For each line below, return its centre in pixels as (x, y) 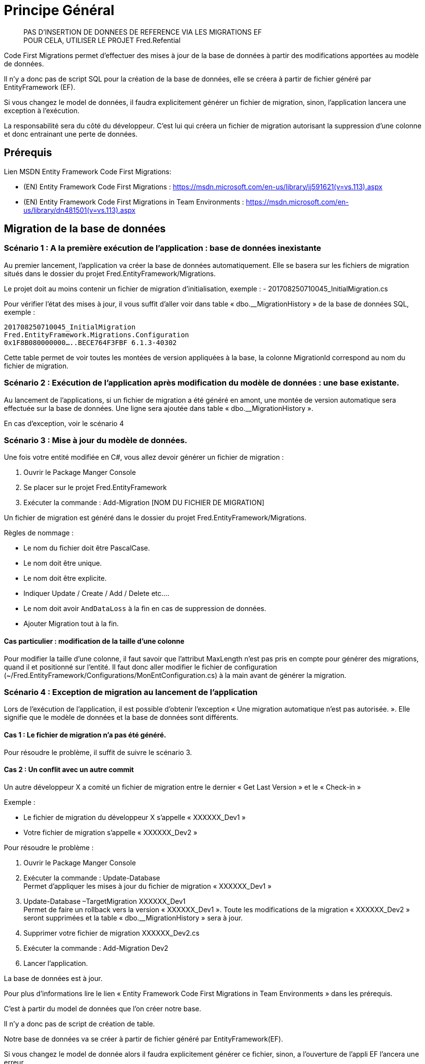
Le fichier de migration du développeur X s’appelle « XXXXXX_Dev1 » (135, 817)
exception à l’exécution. (42, 110)
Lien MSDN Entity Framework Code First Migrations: (88, 171)
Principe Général (59, 10)
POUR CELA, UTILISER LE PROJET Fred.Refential (102, 40)
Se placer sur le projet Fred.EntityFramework (95, 488)
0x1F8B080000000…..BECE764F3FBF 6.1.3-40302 (91, 342)
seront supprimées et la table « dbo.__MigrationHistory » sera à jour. (133, 918)
